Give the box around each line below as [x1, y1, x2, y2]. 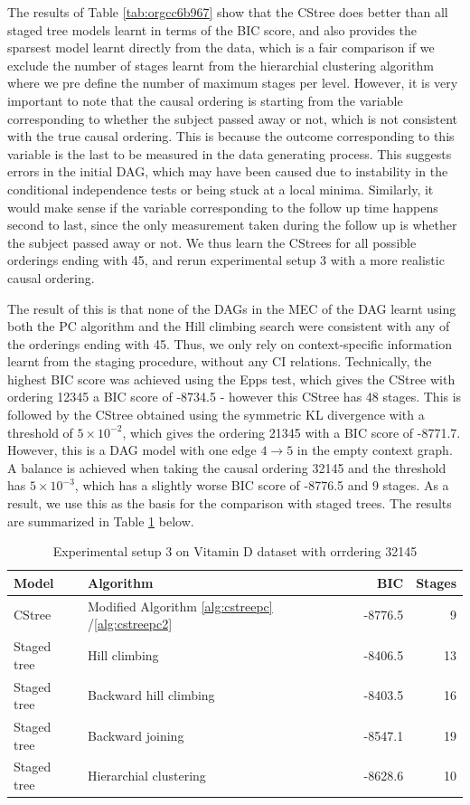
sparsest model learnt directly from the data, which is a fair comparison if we [7, 38, 435, 57]
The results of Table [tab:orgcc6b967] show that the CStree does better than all [7, 3, 448, 21]
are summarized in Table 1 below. [7, 511, 194, 530]
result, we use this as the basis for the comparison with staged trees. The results [7, 494, 452, 513]
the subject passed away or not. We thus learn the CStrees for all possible [7, 232, 417, 251]
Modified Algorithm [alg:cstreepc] [87, 596, 273, 615]
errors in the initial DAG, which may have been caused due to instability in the [7, 162, 448, 181]
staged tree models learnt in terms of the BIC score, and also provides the [7, 20, 418, 39]
